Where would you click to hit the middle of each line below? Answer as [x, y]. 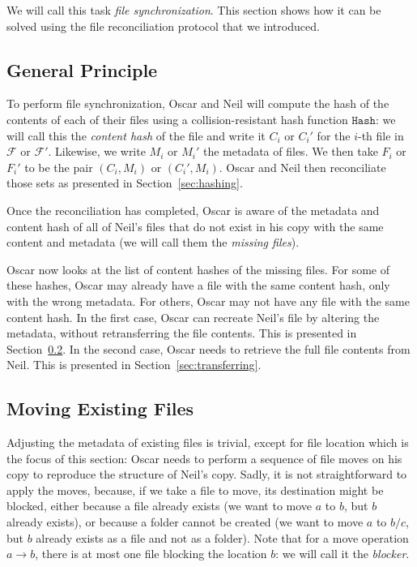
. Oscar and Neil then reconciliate [302, 167]
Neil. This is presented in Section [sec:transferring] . [134, 365]
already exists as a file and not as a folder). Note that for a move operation [222, 537]
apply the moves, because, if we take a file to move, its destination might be [195, 490]
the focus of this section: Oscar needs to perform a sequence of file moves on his [204, 458]
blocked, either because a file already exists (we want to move [160, 506]
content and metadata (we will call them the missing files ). [153, 242]
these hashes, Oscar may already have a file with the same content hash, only [198, 285]
